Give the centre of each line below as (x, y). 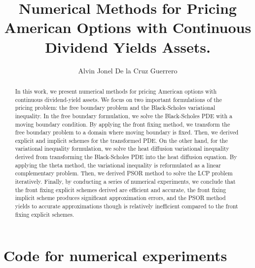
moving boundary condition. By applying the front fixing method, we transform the (123, 124)
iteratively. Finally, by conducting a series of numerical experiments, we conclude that (125, 182)
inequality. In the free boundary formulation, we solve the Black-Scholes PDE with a (124, 116)
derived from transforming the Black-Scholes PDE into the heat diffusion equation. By (126, 157)
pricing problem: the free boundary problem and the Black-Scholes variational (115, 108)
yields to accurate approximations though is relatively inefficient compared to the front (127, 206)
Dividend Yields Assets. (128, 47)
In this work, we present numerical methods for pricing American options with (116, 91)
